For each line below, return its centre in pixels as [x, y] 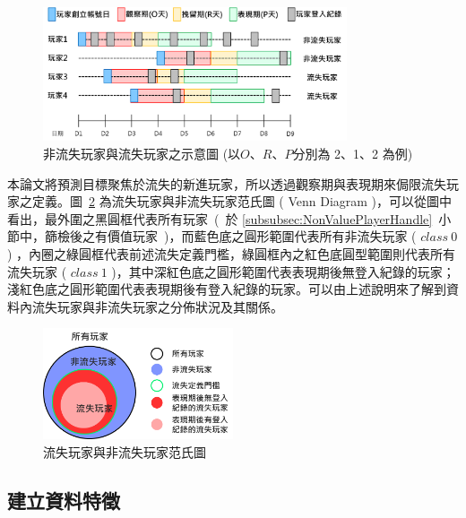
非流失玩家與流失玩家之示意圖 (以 [142, 153]
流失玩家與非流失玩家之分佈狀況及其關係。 [157, 306]
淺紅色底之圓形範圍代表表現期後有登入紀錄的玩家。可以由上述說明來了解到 [227, 289]
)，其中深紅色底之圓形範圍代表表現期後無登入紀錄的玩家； [283, 271]
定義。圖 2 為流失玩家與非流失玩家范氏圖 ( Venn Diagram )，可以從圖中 [242, 201]
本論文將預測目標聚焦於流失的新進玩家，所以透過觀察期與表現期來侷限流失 [227, 183]
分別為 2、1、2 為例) [353, 153]
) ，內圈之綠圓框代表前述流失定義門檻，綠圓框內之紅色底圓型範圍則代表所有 [232, 253]
